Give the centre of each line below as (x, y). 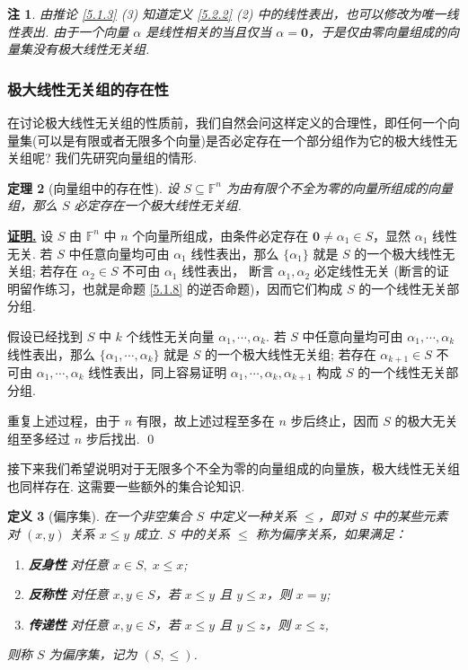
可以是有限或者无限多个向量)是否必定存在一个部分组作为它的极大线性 (241, 140)
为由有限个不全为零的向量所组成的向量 (340, 187)
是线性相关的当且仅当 (209, 31)
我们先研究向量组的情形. (126, 158)
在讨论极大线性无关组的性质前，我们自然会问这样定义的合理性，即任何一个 (227, 122)
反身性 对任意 (68, 564)
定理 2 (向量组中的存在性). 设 (93, 187)
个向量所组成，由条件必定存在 (221, 235)
